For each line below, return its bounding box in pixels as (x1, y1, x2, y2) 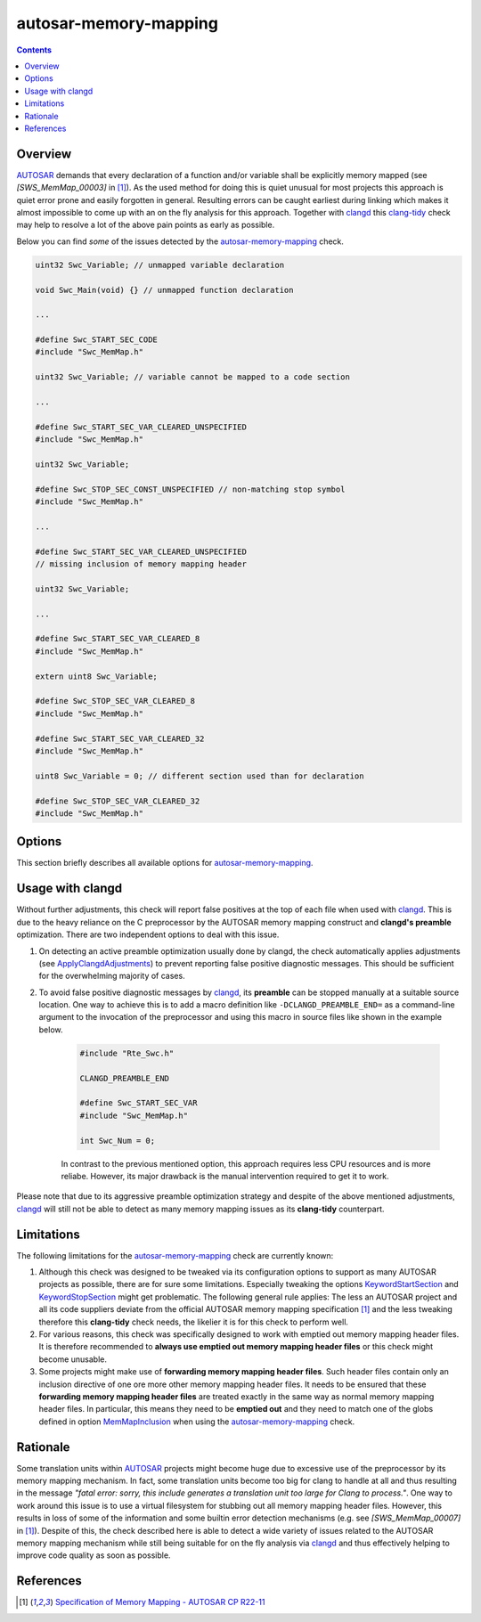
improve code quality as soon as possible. (16, 1550, 171, 1561)
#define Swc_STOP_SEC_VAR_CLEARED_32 (35, 795, 200, 806)
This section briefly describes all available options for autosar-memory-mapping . (16, 858, 314, 868)
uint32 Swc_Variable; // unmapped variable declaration (35, 259, 285, 270)
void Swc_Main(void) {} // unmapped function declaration (35, 285, 294, 295)
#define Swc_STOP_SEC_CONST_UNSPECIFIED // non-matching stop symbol (35, 484, 346, 494)
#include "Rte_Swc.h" (79, 1047, 175, 1058)
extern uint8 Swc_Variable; (35, 671, 158, 681)
